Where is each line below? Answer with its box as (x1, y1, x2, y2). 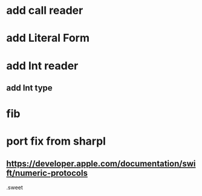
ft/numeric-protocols (6, 168, 88, 178)
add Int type (6, 83, 53, 93)
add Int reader (6, 58, 79, 72)
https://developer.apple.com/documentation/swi (6, 158, 196, 169)
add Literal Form (6, 31, 90, 45)
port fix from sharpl (6, 134, 106, 148)
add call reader (6, 4, 83, 17)
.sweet (6, 184, 23, 191)
